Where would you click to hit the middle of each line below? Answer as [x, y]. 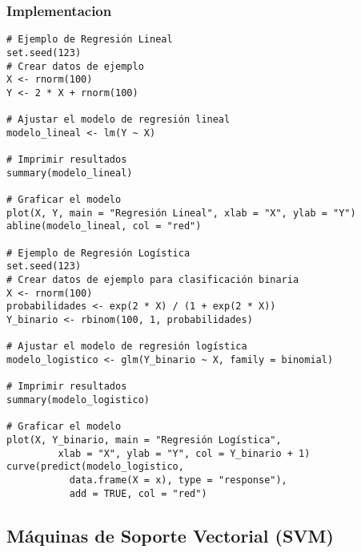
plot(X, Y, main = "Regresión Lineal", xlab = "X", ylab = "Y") [181, 213]
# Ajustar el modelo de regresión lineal [118, 120]
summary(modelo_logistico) [78, 400]
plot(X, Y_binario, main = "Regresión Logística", [144, 440]
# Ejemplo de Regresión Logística [98, 253]
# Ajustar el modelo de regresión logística [127, 347]
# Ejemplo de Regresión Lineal [90, 40]
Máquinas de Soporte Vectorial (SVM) [170, 535]
